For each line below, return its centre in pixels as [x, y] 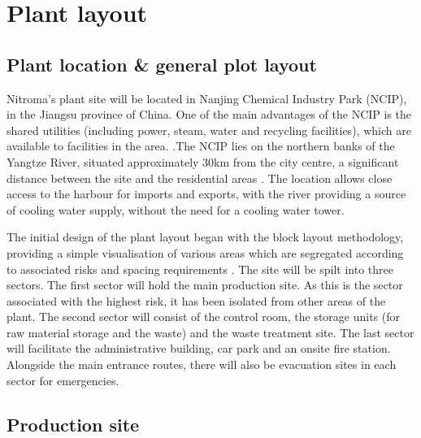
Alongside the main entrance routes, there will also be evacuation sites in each [202, 364]
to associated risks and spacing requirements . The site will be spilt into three [200, 269]
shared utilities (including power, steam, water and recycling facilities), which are [209, 130]
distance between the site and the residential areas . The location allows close [200, 178]
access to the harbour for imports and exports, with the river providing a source [206, 194]
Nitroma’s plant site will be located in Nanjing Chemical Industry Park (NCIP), [207, 98]
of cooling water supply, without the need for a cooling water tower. [176, 209]
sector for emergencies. [63, 380]
